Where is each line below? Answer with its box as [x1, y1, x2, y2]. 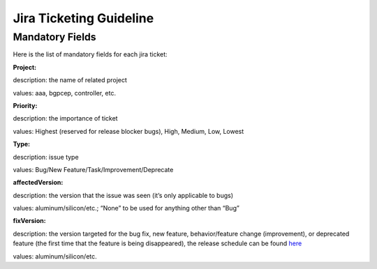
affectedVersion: [13, 178, 64, 187]
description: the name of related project [13, 76, 127, 84]
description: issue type [13, 153, 80, 161]
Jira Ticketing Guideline [13, 10, 154, 26]
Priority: [13, 101, 38, 109]
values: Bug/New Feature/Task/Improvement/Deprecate [13, 165, 174, 174]
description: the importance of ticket [13, 114, 118, 123]
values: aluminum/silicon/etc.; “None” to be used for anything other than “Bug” [13, 204, 240, 213]
